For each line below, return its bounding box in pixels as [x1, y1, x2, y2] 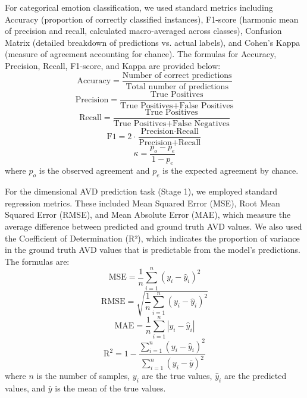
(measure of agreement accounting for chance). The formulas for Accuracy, [5, 48, 277, 60]
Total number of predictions [126, 82, 228, 91]
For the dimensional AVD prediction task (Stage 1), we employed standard [5, 185, 278, 198]
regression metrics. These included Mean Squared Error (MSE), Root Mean [5, 196, 280, 209]
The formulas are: [5, 255, 70, 267]
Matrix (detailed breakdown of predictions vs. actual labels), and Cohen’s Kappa [5, 36, 300, 48]
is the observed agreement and [39, 164, 150, 177]
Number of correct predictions [122, 71, 232, 80]
